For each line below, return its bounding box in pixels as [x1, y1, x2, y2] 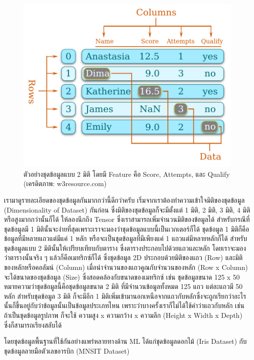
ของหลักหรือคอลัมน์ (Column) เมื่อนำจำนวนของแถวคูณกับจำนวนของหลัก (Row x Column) [4, 262, 248, 272]
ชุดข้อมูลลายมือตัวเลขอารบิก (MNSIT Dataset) [4, 345, 130, 356]
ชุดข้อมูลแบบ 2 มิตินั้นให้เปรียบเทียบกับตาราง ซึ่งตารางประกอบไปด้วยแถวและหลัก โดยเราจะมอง [4, 242, 246, 253]
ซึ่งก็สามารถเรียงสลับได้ [4, 319, 62, 330]
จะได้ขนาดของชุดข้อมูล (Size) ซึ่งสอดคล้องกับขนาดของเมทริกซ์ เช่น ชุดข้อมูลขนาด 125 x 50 [4, 271, 240, 282]
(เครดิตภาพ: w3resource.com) [23, 178, 107, 189]
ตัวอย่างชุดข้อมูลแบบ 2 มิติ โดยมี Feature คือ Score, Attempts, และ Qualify [23, 168, 230, 179]
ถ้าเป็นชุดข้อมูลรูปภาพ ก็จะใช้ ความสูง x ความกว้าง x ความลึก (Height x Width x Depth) [4, 310, 243, 320]
